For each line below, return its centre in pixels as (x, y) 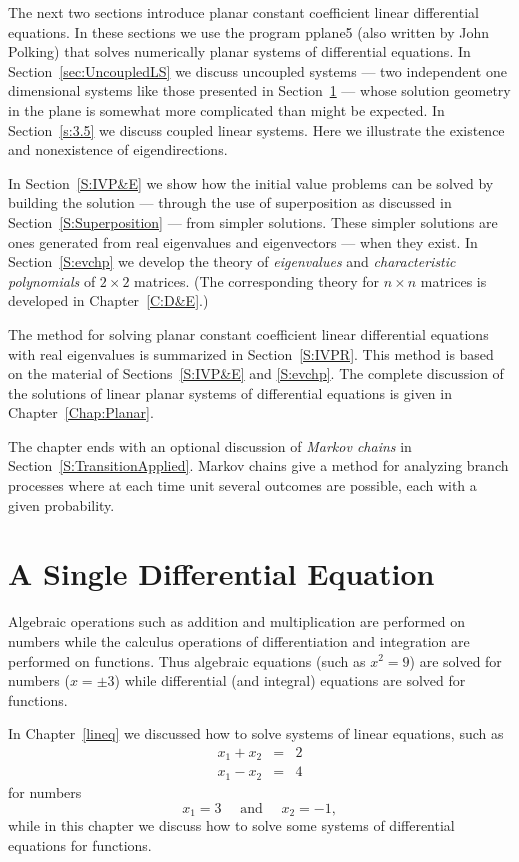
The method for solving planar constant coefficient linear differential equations (248, 333)
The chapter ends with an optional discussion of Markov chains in (210, 445)
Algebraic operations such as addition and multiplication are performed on (237, 621)
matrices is (453, 280)
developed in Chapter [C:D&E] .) (108, 300)
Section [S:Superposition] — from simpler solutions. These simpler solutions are (253, 221)
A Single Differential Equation (221, 573)
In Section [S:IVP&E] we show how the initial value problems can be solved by (251, 182)
